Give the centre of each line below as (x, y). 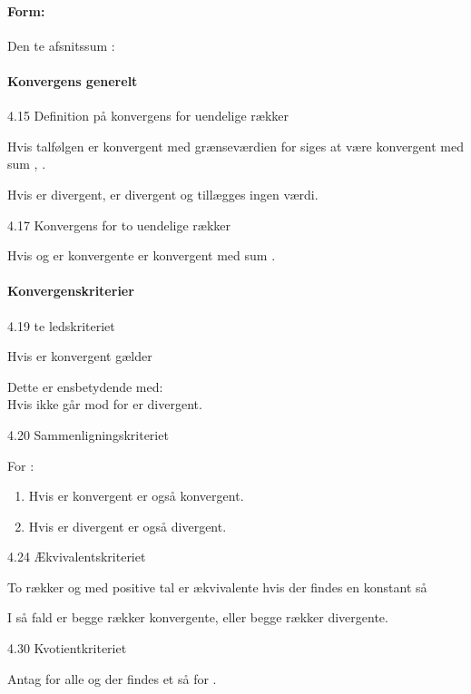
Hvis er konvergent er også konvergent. (136, 496)
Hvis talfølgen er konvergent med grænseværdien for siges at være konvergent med (235, 146)
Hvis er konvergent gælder (80, 356)
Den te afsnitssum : (61, 45)
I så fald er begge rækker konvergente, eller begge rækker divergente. (198, 617)
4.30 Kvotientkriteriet (67, 648)
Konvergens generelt (73, 80)
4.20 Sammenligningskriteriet (88, 434)
